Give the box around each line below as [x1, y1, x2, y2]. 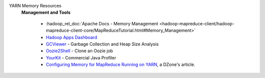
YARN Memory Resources [9, 3, 62, 8]
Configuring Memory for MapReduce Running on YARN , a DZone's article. [46, 61, 196, 68]
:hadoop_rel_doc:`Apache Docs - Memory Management [46, 20, 159, 26]
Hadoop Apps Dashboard [46, 34, 98, 40]
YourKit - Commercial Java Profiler [46, 55, 116, 60]
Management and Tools [21, 10, 71, 16]
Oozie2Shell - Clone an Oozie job [46, 48, 113, 54]
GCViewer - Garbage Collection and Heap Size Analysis [46, 41, 159, 47]
